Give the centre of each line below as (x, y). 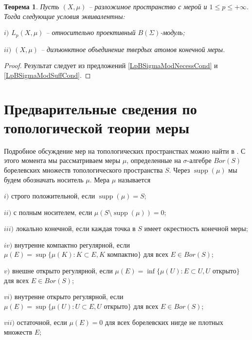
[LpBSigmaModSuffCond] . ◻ (47, 75)
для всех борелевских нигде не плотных (164, 322)
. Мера (100, 179)
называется (134, 179)
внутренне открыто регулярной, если (69, 296)
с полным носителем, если (53, 212)
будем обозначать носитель (44, 179)
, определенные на (154, 160)
